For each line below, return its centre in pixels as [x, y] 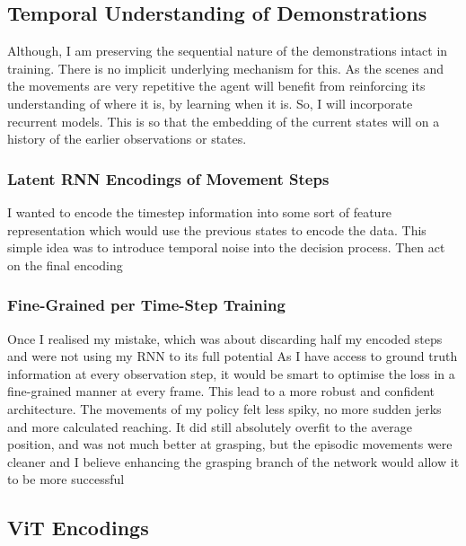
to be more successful [66, 479]
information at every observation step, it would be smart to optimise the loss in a [231, 373]
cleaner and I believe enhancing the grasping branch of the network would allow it [233, 461]
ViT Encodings [78, 528]
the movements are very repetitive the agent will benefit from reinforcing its [216, 86]
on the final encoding [65, 264]
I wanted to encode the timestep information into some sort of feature [200, 211]
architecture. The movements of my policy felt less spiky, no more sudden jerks [224, 408]
